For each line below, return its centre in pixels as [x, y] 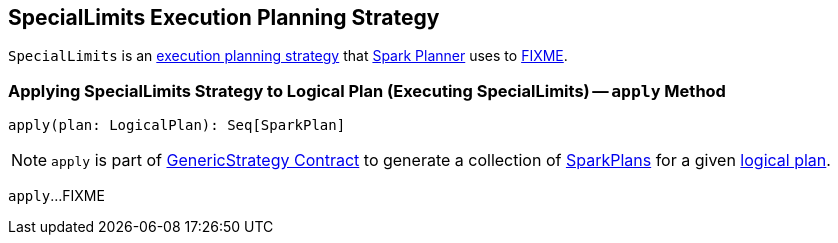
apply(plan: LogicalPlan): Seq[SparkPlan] [177, 125]
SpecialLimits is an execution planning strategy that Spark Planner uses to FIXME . [288, 56]
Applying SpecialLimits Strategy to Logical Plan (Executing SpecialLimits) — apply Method [367, 90]
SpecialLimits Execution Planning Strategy [224, 17]
